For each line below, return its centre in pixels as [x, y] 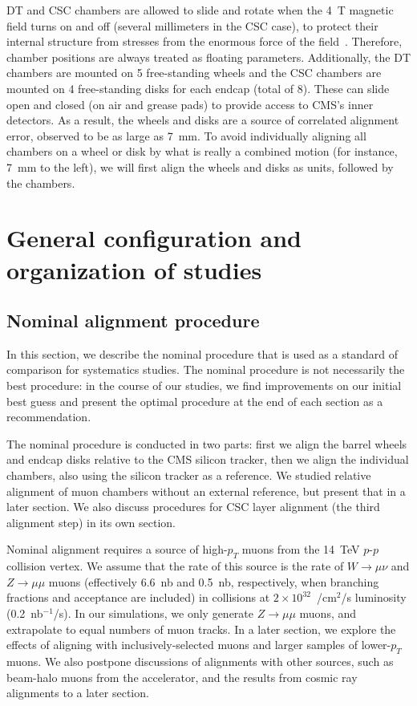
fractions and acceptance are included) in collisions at [138, 597]
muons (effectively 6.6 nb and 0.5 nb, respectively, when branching [214, 581]
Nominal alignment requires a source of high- [117, 549]
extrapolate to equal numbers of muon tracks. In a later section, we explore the [201, 629]
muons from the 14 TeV [301, 549]
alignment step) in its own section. [91, 522]
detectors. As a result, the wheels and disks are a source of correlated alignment [203, 120]
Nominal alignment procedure [133, 321]
